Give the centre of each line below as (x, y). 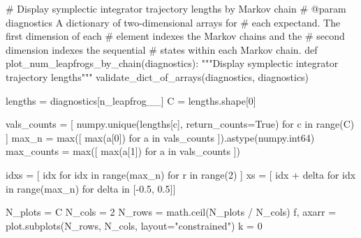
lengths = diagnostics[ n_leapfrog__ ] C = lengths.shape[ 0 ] (131, 100)
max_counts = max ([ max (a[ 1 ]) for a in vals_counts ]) (123, 151)
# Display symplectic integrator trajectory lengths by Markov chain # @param (176, 8)
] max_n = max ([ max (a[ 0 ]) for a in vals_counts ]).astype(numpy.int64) (160, 137)
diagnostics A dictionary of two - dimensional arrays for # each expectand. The (173, 22)
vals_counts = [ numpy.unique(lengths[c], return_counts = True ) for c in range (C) (180, 124)
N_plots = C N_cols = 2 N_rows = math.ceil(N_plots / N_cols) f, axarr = (171, 212)
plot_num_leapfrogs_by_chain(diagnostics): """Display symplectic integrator (172, 63)
